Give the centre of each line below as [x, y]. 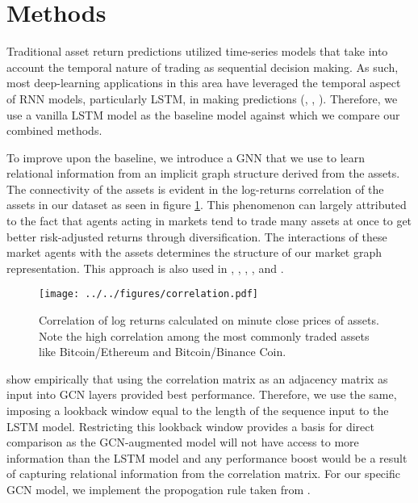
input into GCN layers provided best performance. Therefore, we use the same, [202, 394]
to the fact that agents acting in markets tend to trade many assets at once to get [209, 221]
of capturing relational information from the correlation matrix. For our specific [203, 474]
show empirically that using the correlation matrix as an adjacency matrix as [197, 378]
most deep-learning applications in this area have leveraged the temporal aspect [204, 83]
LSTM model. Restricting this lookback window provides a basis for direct [190, 426]
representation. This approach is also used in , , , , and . [145, 268]
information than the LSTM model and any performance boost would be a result [207, 457]
